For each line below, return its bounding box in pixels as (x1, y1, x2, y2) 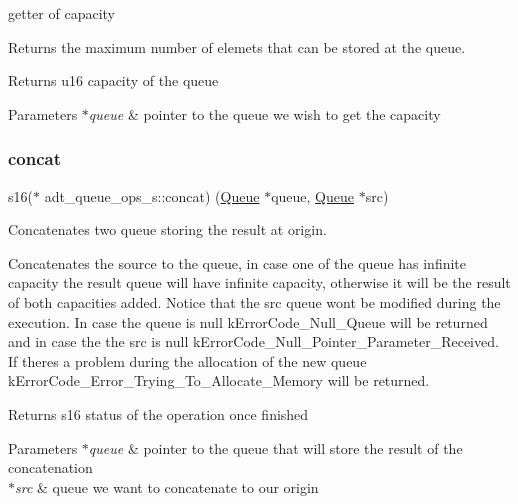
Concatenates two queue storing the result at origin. (8, 219, 327, 240)
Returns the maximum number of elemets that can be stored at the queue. (8, 36, 466, 57)
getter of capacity (8, 3, 115, 23)
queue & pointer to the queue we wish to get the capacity (88, 103, 441, 124)
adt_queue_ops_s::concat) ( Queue (44, 185, 260, 206)
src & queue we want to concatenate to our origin (15, 476, 319, 497)
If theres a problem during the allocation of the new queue (8, 350, 367, 371)
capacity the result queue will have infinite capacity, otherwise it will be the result (8, 272, 511, 293)
